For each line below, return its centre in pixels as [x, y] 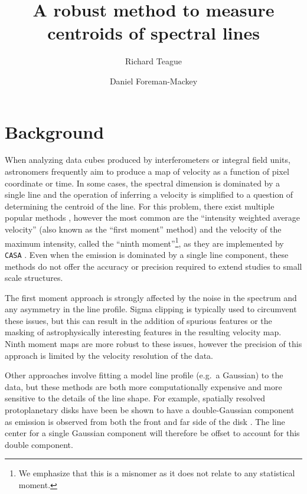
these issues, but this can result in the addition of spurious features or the [138, 320]
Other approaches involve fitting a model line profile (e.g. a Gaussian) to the [144, 375]
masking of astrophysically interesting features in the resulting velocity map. [143, 332]
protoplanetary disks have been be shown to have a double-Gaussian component [150, 410]
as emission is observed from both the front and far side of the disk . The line [145, 421]
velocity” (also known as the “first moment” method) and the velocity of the [143, 229]
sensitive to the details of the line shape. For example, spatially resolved [135, 398]
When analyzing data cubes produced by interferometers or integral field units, [148, 160]
